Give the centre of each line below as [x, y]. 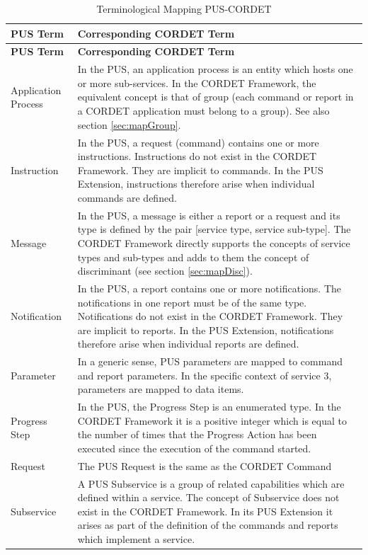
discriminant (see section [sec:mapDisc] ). [165, 271]
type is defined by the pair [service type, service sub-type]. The [214, 229]
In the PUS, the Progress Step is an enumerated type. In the [209, 407]
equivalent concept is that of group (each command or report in [215, 97]
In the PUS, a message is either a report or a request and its [209, 215]
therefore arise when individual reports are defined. [188, 344]
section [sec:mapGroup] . [129, 124]
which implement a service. [136, 539]
